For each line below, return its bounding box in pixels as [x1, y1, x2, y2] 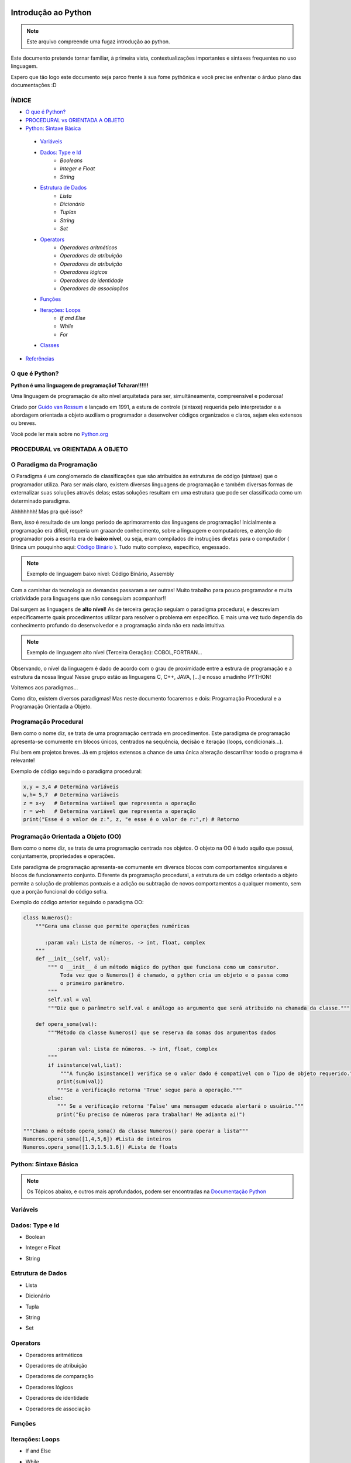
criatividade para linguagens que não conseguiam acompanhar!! [11, 595, 166, 602]
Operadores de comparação [25, 1373, 94, 1380]
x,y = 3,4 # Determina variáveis [23, 783, 119, 790]
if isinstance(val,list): [47, 1062, 122, 1069]
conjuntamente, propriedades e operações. [11, 853, 115, 860]
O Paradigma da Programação [11, 461, 98, 469]
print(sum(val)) [57, 1079, 104, 1085]
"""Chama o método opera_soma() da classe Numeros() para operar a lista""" [23, 1127, 249, 1134]
